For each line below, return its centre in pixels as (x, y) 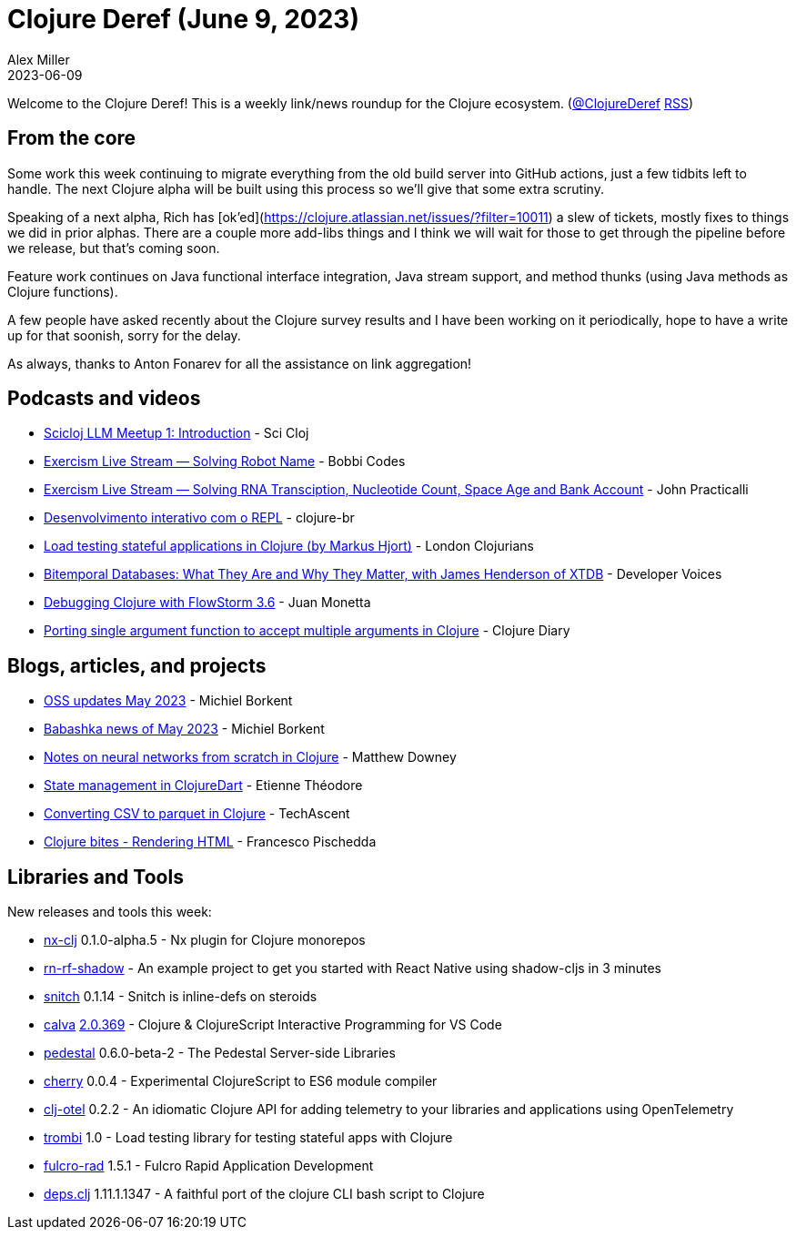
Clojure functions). (63, 291)
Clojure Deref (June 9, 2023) (183, 19)
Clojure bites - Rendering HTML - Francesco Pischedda (210, 842)
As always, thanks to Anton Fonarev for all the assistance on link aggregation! (240, 363)
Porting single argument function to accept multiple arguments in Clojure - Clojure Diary (307, 631)
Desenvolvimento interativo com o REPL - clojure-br (199, 518)
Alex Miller (39, 59)
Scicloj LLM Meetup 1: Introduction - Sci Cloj (176, 433)
